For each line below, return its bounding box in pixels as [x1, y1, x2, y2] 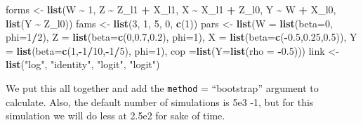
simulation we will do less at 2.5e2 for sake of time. [6, 108, 225, 123]
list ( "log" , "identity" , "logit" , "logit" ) [6, 57, 160, 72]
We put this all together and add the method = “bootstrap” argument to [6, 80, 319, 95]
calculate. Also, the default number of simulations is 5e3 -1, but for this [6, 94, 314, 109]
